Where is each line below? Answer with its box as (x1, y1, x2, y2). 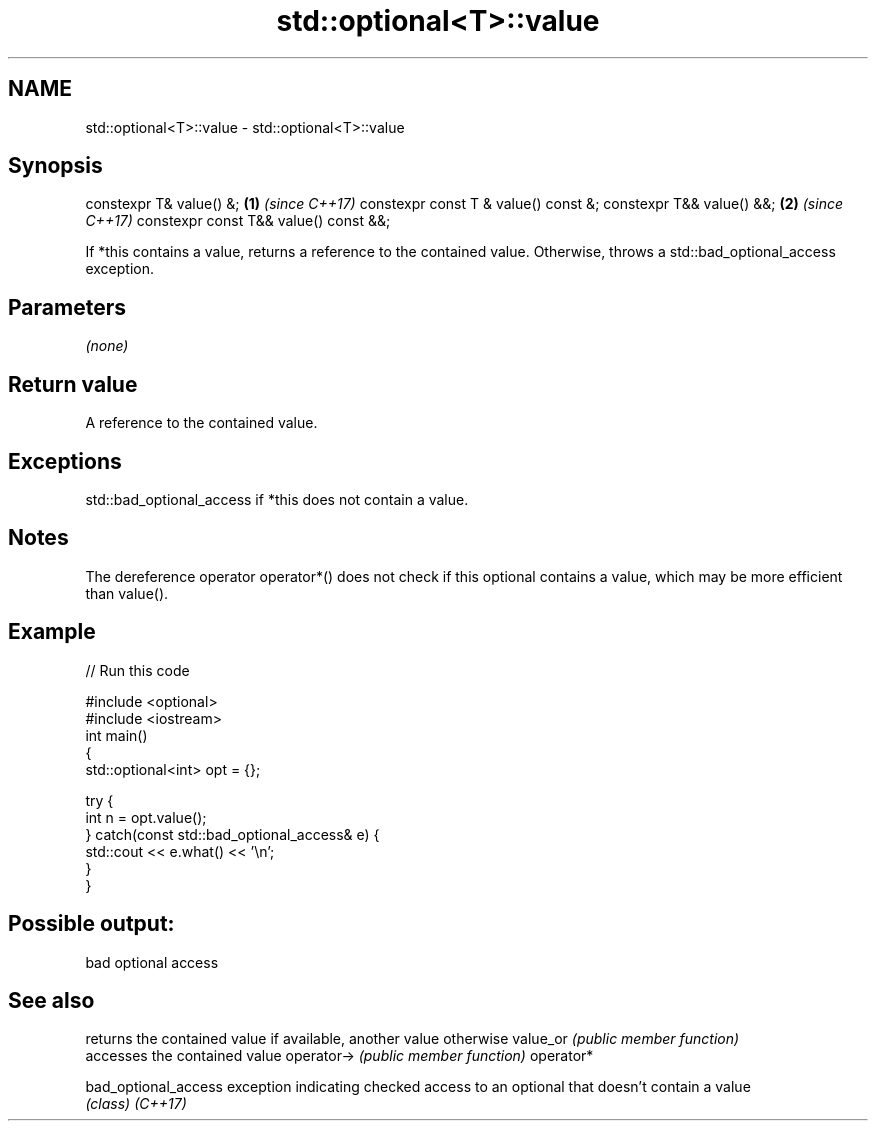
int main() (85, 726, 148, 744)
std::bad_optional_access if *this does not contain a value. (85, 490, 469, 508)
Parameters (8, 294, 126, 320)
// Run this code (85, 661, 190, 679)
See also (8, 987, 95, 1013)
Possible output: (8, 911, 175, 937)
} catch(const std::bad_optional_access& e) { (85, 825, 380, 843)
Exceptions (8, 448, 122, 474)
